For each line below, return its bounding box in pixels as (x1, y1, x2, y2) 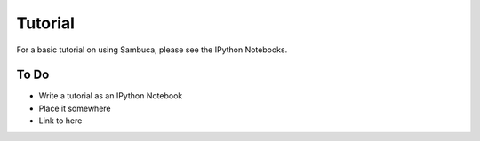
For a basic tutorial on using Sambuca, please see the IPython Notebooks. (16, 44, 288, 55)
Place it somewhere (38, 103, 111, 114)
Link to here (38, 115, 83, 126)
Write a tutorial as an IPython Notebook (38, 90, 183, 101)
